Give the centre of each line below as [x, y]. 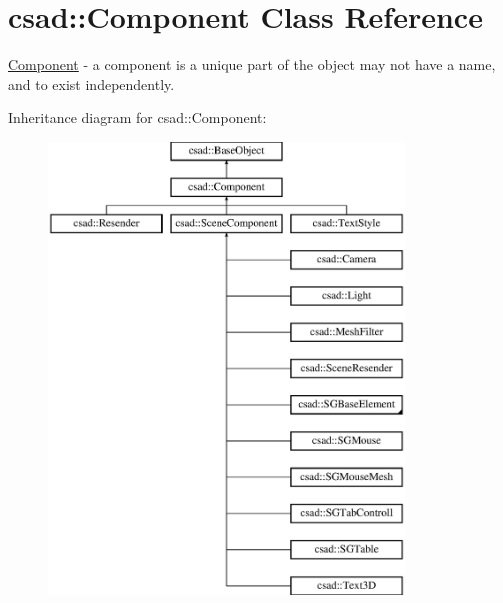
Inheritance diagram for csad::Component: [137, 117]
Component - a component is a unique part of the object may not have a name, [252, 64]
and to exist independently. [91, 83]
